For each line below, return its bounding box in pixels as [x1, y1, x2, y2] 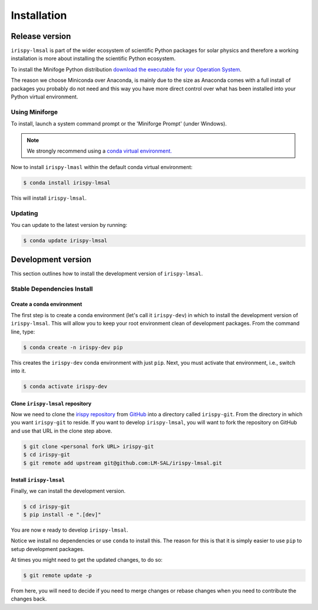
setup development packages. [11, 545, 85, 552]
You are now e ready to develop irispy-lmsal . [11, 526, 129, 533]
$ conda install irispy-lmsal [23, 180, 111, 186]
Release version [11, 31, 71, 41]
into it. [11, 367, 26, 374]
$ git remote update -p [23, 572, 92, 579]
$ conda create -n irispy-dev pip [23, 344, 123, 351]
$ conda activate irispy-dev [23, 383, 108, 390]
